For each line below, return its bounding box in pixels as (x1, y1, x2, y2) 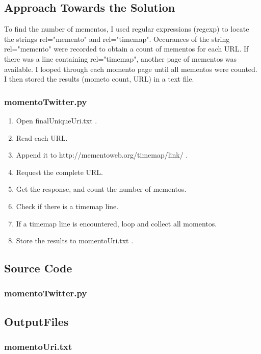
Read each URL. (16, 132, 68, 143)
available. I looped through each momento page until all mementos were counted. (4, 63, 257, 74)
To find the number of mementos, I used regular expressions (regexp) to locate (4, 23, 249, 34)
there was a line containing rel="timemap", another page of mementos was (4, 53, 237, 64)
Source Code (4, 260, 72, 276)
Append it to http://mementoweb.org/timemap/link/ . (16, 149, 188, 160)
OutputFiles (4, 313, 69, 329)
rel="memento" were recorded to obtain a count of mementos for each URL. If (4, 43, 249, 54)
